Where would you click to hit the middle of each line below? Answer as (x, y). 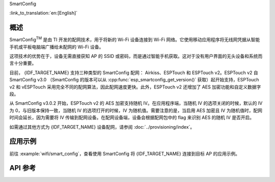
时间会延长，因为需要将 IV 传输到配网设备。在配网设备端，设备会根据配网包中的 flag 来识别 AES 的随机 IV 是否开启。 (132, 117)
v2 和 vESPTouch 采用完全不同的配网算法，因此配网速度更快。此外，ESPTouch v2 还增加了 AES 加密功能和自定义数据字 (135, 87)
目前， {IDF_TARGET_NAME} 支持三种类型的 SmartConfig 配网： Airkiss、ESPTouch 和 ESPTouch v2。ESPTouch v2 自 (134, 72)
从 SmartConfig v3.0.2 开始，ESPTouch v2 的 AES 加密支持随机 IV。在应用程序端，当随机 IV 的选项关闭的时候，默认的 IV (136, 103)
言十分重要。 (23, 63)
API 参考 (23, 168)
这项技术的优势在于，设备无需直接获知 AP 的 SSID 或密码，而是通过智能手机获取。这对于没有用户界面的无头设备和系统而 (136, 56)
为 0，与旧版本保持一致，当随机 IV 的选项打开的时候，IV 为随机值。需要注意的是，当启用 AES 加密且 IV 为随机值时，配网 (136, 110)
